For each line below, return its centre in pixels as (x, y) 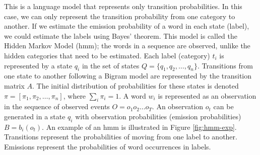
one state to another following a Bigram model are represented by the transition (128, 76)
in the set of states (111, 65)
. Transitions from (225, 65)
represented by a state (38, 65)
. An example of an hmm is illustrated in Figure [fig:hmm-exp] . (139, 127)
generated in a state (35, 116)
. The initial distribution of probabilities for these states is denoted (136, 85)
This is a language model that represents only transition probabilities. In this (123, 6)
